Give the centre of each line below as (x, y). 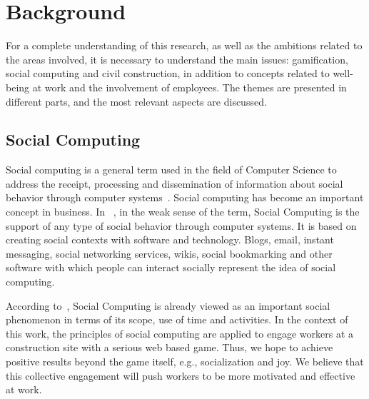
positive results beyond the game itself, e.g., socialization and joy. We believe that (185, 362)
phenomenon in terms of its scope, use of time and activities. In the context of (177, 319)
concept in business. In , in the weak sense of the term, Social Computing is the (183, 212)
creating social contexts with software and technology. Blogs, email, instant (170, 239)
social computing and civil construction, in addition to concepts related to (168, 73)
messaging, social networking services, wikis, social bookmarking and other (169, 253)
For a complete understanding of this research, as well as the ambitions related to (184, 45)
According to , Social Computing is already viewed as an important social (168, 305)
